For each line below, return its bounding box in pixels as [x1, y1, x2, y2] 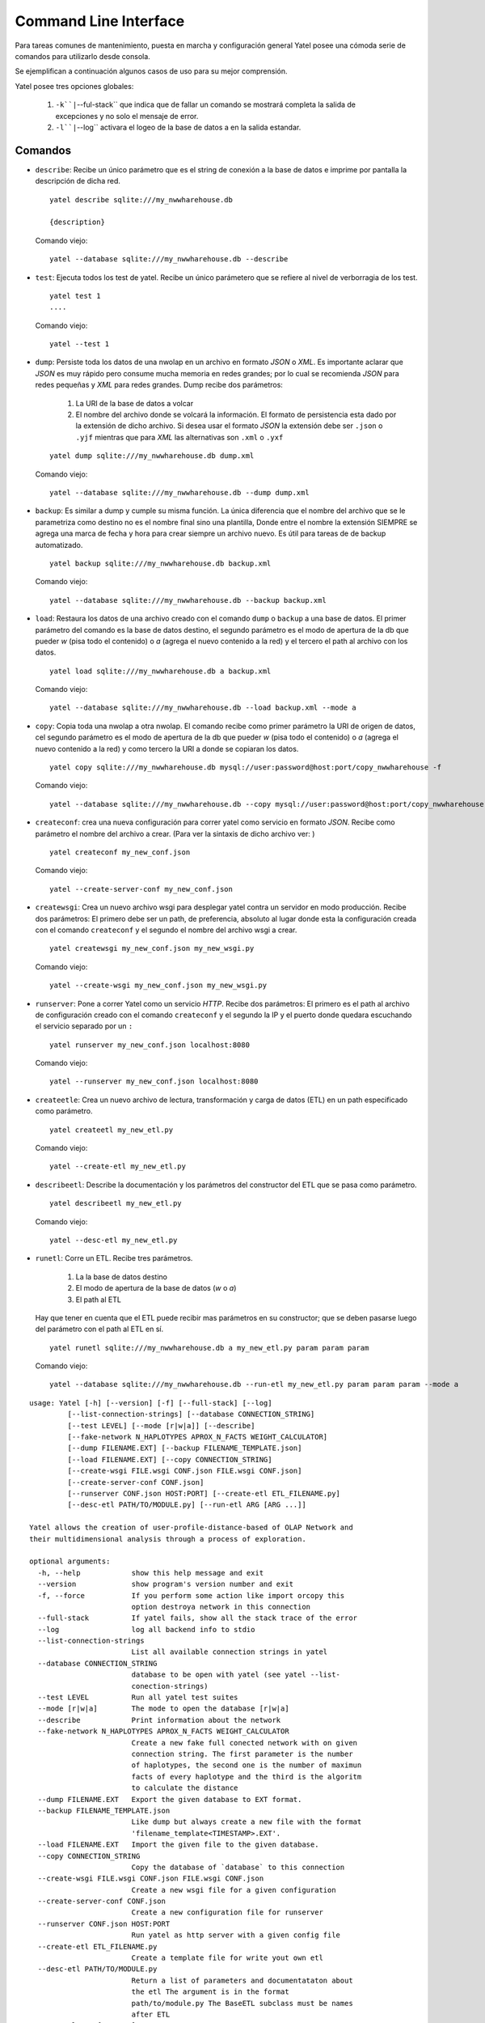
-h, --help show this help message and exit [37, 1568, 264, 1577]
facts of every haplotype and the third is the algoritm [131, 1772, 362, 1781]
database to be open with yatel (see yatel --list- [131, 1670, 341, 1679]
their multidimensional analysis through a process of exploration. [29, 1534, 306, 1543]
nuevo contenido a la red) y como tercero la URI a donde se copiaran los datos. [35, 744, 299, 753]
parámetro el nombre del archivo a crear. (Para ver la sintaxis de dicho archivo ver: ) [35, 829, 315, 838]
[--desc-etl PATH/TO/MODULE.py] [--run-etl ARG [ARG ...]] [67, 1500, 306, 1509]
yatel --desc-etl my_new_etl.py [49, 1235, 178, 1245]
